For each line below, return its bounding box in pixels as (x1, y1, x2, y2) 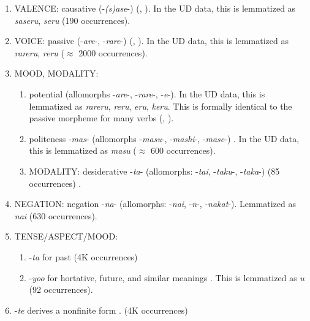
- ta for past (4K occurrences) (29, 250, 138, 263)
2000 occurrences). (78, 46, 148, 59)
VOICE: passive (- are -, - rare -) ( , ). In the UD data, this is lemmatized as (14, 34, 289, 47)
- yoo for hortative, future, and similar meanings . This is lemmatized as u (29, 271, 304, 284)
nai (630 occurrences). (14, 209, 97, 222)
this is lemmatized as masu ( (29, 144, 137, 157)
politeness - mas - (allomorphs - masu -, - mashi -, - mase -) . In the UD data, (29, 132, 300, 145)
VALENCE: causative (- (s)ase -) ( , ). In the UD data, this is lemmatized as (14, 2, 296, 14)
